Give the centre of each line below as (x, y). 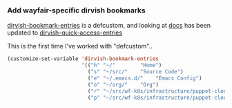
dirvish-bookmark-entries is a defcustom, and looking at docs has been (109, 26)
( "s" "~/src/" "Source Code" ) (136, 72)
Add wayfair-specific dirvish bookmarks (77, 10)
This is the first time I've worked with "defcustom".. (80, 46)
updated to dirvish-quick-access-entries (65, 33)
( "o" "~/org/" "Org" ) (123, 84)
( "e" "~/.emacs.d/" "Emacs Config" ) (145, 78)
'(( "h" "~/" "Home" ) (122, 65)
